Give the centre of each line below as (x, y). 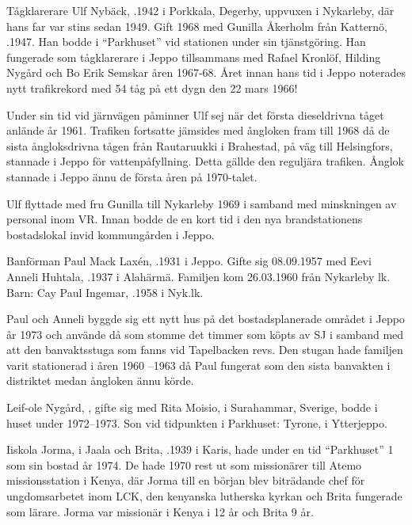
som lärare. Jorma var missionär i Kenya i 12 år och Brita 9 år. (160, 511)
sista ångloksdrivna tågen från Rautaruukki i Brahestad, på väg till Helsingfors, (200, 145)
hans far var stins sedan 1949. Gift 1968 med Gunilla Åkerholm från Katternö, (197, 26)
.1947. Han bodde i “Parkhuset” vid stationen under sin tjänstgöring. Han (186, 42)
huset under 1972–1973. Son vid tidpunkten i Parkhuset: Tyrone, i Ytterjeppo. (197, 422)
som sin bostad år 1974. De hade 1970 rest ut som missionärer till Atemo (184, 464)
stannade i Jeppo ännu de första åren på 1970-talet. (132, 176)
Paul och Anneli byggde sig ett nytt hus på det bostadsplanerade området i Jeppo (206, 319)
